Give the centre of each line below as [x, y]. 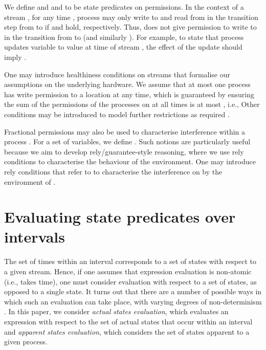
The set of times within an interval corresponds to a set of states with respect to [130, 261]
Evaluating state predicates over [120, 217]
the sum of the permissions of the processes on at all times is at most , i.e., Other [132, 104]
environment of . [30, 181]
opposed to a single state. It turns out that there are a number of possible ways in [133, 291]
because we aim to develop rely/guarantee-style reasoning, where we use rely [124, 151]
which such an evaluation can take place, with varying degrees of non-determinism [133, 301]
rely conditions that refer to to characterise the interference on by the [113, 171]
